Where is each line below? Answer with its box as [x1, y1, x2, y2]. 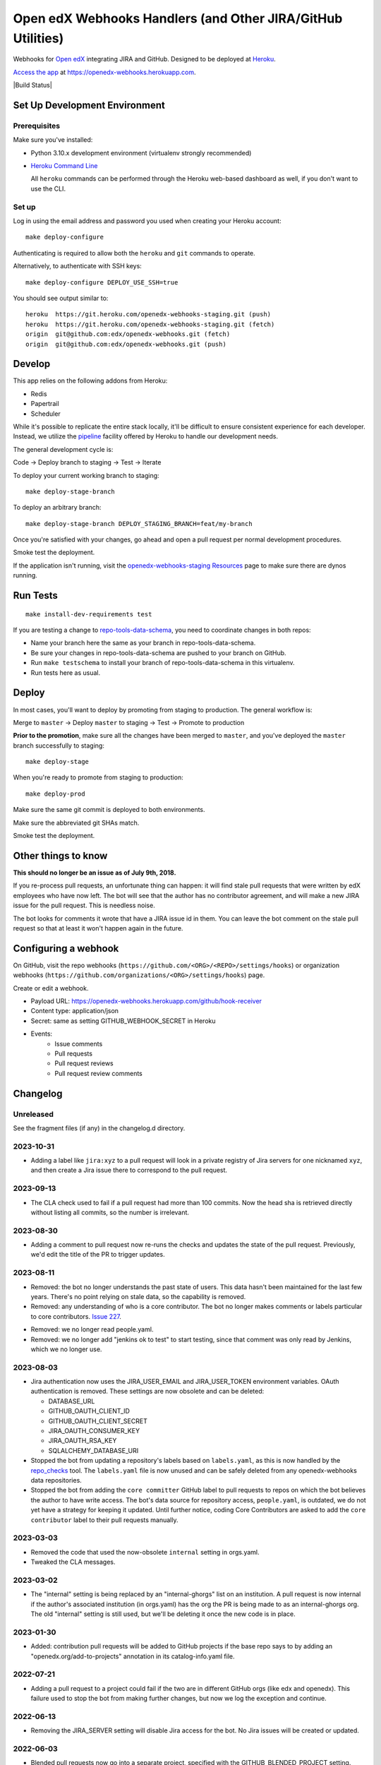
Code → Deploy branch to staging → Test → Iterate [13, 458, 162, 467]
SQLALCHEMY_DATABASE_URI [48, 1446, 139, 1454]
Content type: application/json [30, 1007, 119, 1015]
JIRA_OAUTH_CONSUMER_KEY [48, 1427, 140, 1435]
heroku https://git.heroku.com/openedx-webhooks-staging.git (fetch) [25, 320, 275, 328]
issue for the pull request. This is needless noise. [13, 901, 155, 910]
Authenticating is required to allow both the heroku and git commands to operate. [13, 249, 255, 257]
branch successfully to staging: [13, 741, 105, 750]
